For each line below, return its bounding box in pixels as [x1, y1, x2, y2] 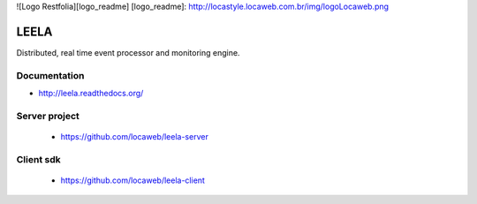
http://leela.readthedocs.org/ [38, 88, 144, 99]
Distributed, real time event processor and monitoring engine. [16, 47, 240, 57]
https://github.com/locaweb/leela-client [60, 175, 205, 185]
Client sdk [16, 153, 61, 165]
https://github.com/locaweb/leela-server [60, 132, 209, 141]
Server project [16, 110, 79, 122]
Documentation [16, 69, 85, 81]
